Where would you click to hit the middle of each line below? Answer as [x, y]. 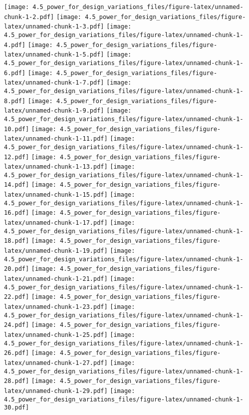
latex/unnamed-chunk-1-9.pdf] [54, 111]
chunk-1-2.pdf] [29, 17]
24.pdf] [17, 325]
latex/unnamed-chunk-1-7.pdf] [54, 83]
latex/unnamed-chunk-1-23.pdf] [56, 307]
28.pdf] [17, 381]
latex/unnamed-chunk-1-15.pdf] [56, 195]
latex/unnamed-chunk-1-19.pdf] [56, 251]
